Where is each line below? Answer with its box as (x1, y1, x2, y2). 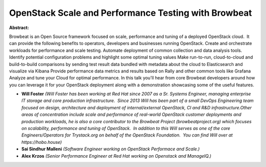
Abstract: (9, 25, 29, 31)
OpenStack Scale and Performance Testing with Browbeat (9, 7, 252, 18)
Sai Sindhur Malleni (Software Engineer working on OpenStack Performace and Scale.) (21, 146, 200, 152)
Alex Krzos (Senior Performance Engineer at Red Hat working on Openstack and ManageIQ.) (21, 153, 212, 159)
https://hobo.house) (21, 139, 62, 145)
